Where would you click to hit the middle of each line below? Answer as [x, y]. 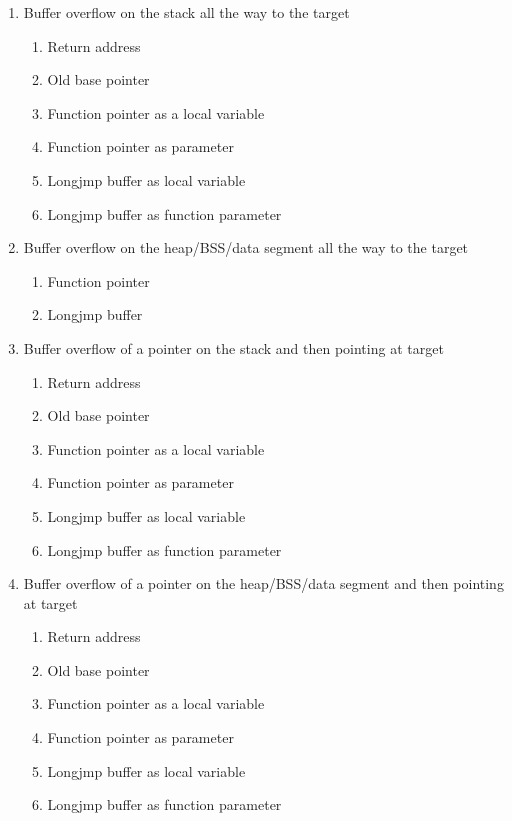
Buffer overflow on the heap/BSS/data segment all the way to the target [246, 247]
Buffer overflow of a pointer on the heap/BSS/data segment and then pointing [263, 583]
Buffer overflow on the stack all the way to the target [186, 12]
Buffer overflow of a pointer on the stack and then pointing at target [233, 347]
